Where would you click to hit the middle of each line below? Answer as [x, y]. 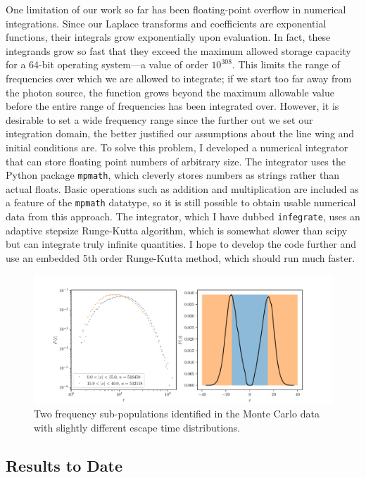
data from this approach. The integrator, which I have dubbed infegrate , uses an [183, 216]
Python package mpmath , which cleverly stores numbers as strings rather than [172, 175]
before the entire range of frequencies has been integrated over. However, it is [172, 106]
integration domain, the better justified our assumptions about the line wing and [180, 133]
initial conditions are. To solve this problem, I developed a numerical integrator [177, 147]
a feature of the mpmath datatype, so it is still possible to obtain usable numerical [181, 202]
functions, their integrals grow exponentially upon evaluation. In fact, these [168, 37]
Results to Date [64, 466]
